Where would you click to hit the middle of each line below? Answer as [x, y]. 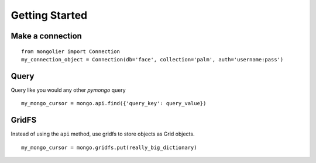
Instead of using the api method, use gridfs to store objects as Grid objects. [103, 134]
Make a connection [46, 36]
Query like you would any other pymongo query [68, 90]
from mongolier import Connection [71, 51]
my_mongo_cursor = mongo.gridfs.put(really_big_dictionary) [109, 147]
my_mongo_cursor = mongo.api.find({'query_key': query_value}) [114, 103]
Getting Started [49, 15]
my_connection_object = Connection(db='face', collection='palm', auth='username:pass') [152, 59]
